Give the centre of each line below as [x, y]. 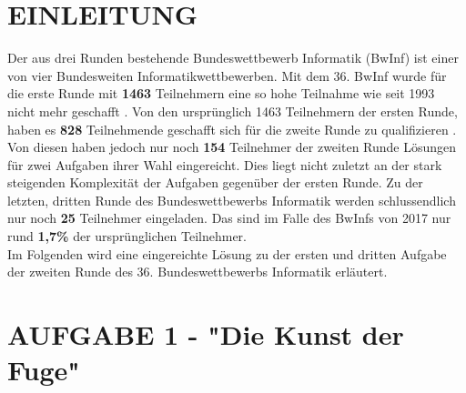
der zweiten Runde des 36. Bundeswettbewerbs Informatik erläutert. [198, 272]
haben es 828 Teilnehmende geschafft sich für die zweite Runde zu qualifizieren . [232, 129]
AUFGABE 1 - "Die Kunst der [206, 334]
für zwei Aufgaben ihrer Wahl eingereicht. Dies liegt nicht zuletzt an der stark [225, 164]
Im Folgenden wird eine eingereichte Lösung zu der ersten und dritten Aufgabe [227, 253]
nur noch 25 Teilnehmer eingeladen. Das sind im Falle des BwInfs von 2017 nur [229, 218]
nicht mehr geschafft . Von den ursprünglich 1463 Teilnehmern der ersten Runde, [233, 111]
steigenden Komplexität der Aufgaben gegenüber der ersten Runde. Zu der [215, 182]
